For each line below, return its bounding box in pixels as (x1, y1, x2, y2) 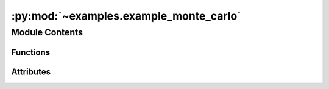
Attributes (11, 66, 51, 77)
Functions (11, 47, 51, 57)
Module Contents (11, 27, 83, 38)
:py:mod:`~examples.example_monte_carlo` (11, 9, 242, 23)
